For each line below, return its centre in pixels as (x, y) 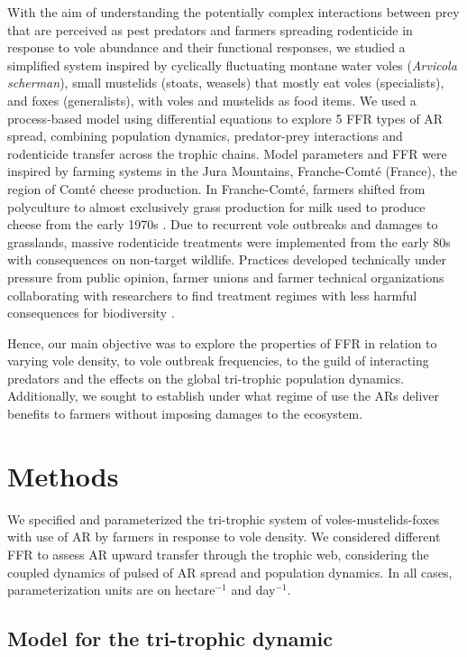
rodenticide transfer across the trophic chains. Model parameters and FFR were (227, 153)
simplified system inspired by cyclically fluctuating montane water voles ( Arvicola (232, 65)
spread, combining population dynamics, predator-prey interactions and (205, 136)
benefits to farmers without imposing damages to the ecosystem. (185, 414)
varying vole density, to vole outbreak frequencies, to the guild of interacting (218, 361)
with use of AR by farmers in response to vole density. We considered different (224, 537)
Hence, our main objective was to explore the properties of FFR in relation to (222, 342)
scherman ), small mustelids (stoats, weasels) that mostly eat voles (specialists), (226, 83)
